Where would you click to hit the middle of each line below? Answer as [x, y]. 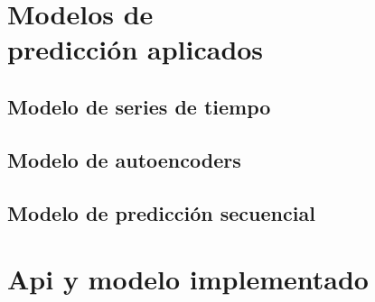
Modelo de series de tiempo [139, 106]
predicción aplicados [136, 49]
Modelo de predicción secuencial [161, 212]
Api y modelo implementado [188, 279]
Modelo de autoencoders [124, 159]
